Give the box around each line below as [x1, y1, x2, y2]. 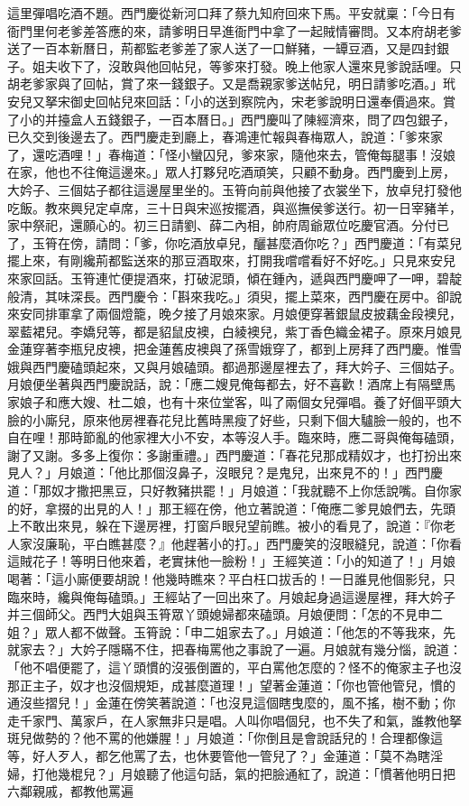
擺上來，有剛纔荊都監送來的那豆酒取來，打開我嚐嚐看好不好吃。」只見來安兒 [7, 251, 455, 270]
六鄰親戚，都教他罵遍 [7, 782, 133, 801]
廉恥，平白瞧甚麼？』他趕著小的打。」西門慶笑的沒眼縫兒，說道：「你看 [44, 533, 462, 552]
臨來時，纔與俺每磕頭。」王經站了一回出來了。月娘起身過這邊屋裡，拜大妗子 [7, 587, 455, 606]
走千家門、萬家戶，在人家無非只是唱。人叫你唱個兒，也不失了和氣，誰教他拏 [7, 710, 462, 729]
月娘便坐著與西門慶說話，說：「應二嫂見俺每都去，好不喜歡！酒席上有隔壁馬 [7, 375, 455, 394]
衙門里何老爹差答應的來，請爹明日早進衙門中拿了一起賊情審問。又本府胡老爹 [7, 21, 462, 40]
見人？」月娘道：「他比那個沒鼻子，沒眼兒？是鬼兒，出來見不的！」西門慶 [7, 463, 443, 482]
